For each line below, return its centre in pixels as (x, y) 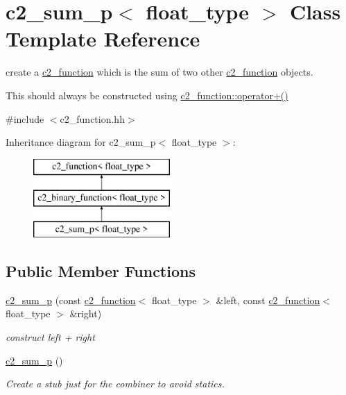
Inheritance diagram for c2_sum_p (81, 142)
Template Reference (103, 39)
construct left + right (50, 337)
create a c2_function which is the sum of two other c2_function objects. (159, 72)
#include (25, 118)
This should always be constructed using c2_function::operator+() (147, 95)
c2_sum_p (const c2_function (71, 300)
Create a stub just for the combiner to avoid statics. (115, 384)
